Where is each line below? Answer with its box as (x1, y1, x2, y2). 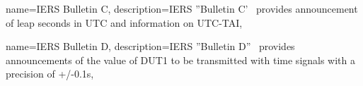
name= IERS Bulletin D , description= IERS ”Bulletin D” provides (6, 39, 295, 54)
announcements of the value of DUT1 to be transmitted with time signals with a (6, 52, 356, 67)
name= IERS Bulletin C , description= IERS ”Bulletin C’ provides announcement (6, 1, 358, 16)
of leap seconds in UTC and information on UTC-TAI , (6, 15, 243, 30)
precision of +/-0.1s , (6, 66, 94, 81)
